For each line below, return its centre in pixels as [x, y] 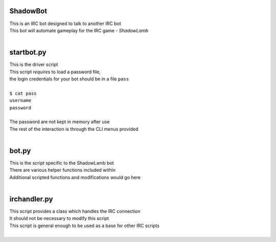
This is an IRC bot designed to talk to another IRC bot [65, 24]
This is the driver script [34, 64]
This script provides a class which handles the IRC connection [75, 211]
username [20, 101]
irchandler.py [31, 199]
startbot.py [28, 52]
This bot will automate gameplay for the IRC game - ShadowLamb [79, 30]
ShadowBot [28, 11]
